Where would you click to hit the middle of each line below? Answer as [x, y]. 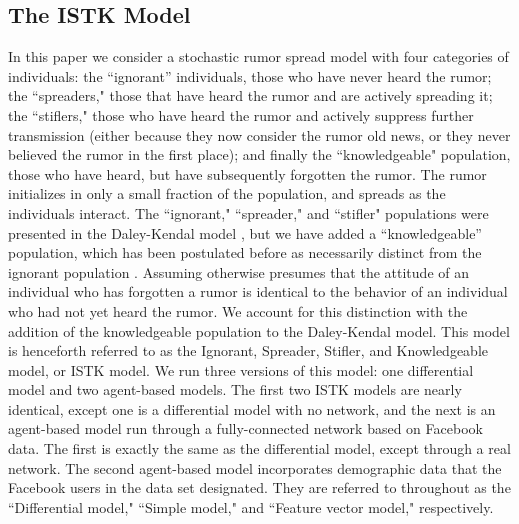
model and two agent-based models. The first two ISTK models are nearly [235, 389]
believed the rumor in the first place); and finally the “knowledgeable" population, [259, 154]
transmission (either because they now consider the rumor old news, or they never [259, 134]
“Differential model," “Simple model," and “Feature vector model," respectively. [251, 506]
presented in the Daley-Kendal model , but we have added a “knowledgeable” [245, 232]
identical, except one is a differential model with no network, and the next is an [252, 408]
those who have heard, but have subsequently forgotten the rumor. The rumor [247, 173]
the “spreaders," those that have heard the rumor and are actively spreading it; [250, 95]
